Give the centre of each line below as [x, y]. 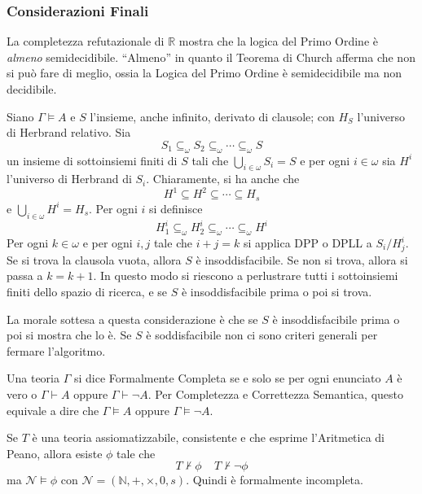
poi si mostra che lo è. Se [69, 335]
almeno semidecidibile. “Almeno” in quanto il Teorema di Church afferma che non [211, 57]
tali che [210, 160]
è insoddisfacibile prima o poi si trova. [277, 291]
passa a [25, 275]
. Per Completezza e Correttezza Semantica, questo [276, 393]
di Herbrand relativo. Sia [69, 132]
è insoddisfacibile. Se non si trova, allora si [302, 259]
